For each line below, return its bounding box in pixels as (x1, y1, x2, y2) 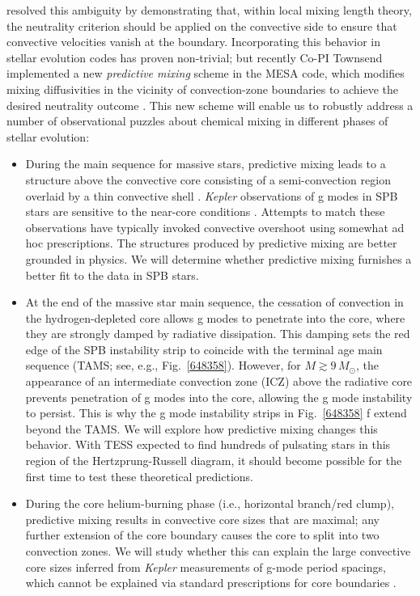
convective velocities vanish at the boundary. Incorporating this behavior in (6, 33, 381, 50)
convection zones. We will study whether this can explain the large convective (25, 543, 411, 559)
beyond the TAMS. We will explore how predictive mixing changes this (25, 420, 378, 437)
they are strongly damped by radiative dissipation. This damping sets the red (25, 325, 410, 342)
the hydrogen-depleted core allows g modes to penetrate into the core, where (25, 309, 405, 326)
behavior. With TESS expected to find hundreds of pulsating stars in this (25, 436, 391, 453)
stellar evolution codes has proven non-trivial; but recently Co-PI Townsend (6, 49, 383, 66)
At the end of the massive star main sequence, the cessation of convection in (25, 294, 404, 311)
